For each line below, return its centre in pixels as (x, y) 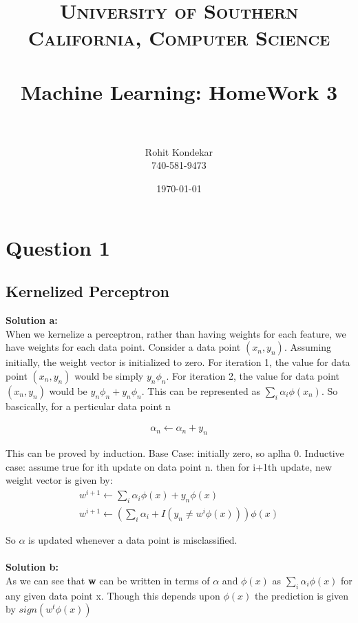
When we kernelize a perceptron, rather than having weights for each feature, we (176, 333)
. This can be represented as (201, 390)
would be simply (109, 375)
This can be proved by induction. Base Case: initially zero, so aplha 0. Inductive (175, 453)
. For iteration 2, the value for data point (253, 375)
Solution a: (32, 320)
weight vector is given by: (59, 480)
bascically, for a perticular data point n (88, 406)
